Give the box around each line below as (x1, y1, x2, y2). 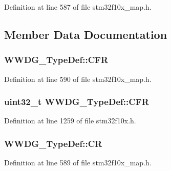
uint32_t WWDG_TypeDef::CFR (4, 95, 149, 108)
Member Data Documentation (4, 26, 167, 42)
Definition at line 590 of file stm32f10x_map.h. (4, 73, 152, 84)
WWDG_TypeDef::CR (4, 137, 102, 149)
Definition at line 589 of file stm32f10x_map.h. (4, 157, 152, 168)
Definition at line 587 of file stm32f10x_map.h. (4, 2, 152, 12)
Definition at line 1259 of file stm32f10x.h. (4, 115, 136, 126)
